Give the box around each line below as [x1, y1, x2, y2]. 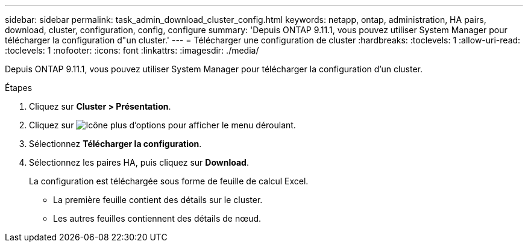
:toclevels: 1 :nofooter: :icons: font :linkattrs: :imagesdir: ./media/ [5, 45, 259, 55]
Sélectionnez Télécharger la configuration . [29, 139, 202, 149]
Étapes [5, 83, 33, 93]
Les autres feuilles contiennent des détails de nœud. [53, 213, 262, 224]
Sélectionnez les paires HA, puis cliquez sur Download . [29, 157, 249, 167]
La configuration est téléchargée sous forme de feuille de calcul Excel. [29, 176, 309, 186]
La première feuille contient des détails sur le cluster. [53, 195, 263, 205]
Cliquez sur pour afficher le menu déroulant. [29, 120, 296, 130]
